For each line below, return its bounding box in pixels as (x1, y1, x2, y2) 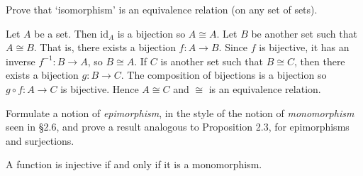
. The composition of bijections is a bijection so (121, 67, 327, 82)
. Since (218, 40, 248, 55)
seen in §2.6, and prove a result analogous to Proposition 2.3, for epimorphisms (6, 119, 350, 134)
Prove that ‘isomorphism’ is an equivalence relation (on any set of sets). (6, 2, 318, 16)
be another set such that (251, 26, 357, 40)
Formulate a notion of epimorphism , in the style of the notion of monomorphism (6, 105, 354, 120)
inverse (6, 53, 35, 68)
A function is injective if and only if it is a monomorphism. (6, 157, 262, 172)
